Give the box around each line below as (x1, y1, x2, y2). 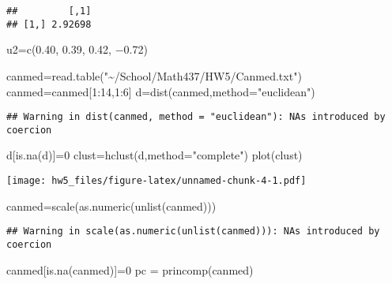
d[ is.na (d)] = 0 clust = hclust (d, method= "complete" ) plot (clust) (6, 147, 303, 163)
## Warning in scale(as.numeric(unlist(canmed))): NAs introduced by (6, 226, 380, 237)
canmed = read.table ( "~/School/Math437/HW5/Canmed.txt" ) (6, 67, 302, 84)
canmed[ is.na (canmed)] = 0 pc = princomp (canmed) (6, 261, 254, 278)
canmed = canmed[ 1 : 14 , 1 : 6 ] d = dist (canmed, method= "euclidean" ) (6, 83, 315, 99)
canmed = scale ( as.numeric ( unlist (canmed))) (6, 197, 217, 214)
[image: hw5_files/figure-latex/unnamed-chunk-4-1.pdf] (6, 175, 307, 186)
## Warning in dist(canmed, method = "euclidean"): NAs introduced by (6, 111, 386, 123)
